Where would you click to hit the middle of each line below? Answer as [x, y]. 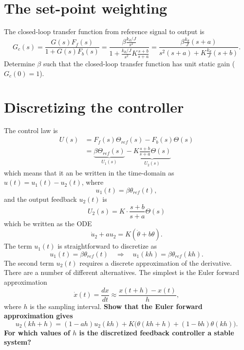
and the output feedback [40, 199]
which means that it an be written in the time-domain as [89, 172]
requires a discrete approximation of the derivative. [156, 262]
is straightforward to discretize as [107, 246]
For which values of [37, 332]
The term [18, 246]
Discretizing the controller [94, 107]
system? [18, 342]
